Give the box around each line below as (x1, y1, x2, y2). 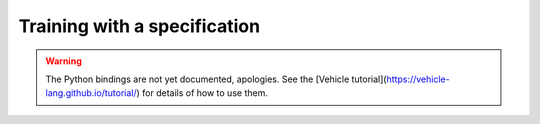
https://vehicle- (386, 73, 450, 85)
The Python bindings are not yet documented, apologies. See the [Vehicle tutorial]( (45, 73, 387, 85)
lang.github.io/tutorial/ (45, 87, 137, 99)
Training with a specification (18, 15, 260, 37)
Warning (45, 55, 82, 67)
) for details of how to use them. (136, 87, 269, 99)
